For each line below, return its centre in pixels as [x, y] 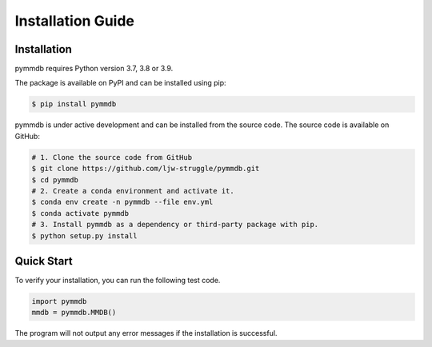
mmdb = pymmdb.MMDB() [74, 313]
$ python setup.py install [84, 235]
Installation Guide [75, 21]
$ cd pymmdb [55, 179]
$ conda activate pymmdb [80, 213]
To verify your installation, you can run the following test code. [118, 281]
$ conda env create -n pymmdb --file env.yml [122, 202]
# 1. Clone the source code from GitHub [112, 157]
